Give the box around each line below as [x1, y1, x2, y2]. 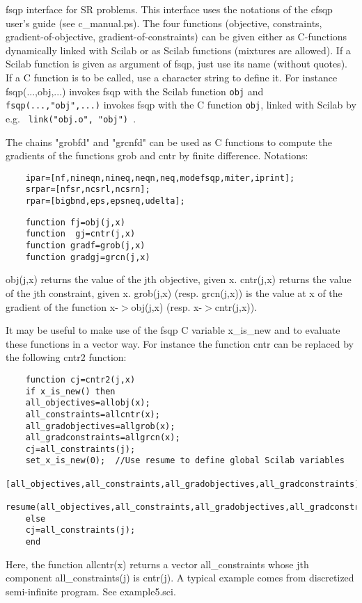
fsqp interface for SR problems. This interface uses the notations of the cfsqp [6, 2, 333, 16]
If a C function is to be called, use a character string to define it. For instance [6, 70, 338, 84]
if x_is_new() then [25, 386, 116, 396]
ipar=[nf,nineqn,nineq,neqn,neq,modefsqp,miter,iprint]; [25, 172, 295, 183]
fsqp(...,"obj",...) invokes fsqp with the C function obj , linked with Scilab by [6, 97, 356, 112]
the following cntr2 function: [6, 350, 127, 364]
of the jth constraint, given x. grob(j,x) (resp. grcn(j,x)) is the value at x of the [6, 285, 343, 300]
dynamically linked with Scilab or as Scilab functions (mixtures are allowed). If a [6, 42, 351, 57]
